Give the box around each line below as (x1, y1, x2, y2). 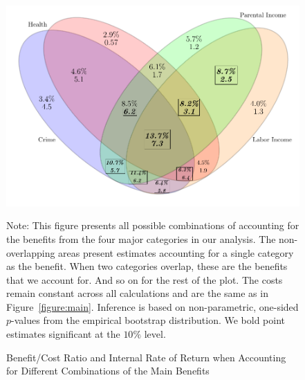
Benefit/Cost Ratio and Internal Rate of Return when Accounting (6, 350, 286, 364)
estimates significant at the (6, 327, 120, 341)
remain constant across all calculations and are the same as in (6, 286, 268, 300)
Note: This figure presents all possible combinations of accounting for (6, 218, 299, 233)
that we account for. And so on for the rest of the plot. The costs (6, 272, 283, 287)
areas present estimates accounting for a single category (58, 245, 294, 260)
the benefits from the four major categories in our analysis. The (6, 231, 276, 246)
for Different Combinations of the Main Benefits (6, 363, 210, 378)
